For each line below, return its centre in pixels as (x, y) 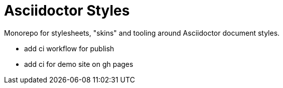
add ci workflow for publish (69, 48)
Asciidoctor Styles (67, 11)
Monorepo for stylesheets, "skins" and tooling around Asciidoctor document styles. (142, 33)
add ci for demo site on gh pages (79, 64)
